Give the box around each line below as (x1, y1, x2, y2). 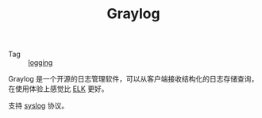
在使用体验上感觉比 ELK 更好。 (8, 84, 109, 93)
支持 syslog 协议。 (8, 101, 69, 111)
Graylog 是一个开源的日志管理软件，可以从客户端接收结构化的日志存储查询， (8, 74, 259, 84)
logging (28, 58, 53, 67)
